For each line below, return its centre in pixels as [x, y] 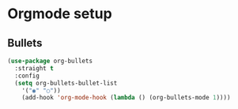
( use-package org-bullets [50, 61]
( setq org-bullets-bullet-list [66, 83]
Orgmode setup [60, 14]
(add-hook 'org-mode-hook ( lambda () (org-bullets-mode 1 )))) [126, 98]
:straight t [34, 68]
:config [27, 76]
